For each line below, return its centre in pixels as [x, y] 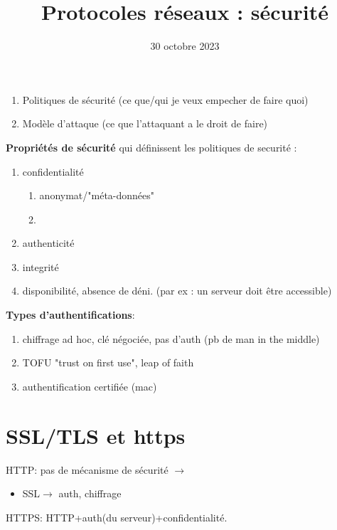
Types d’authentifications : [70, 315]
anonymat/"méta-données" [97, 195]
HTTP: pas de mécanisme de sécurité [87, 469]
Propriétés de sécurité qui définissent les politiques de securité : [151, 147]
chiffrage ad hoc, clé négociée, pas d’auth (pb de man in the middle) [171, 338]
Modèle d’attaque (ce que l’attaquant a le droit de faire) [145, 123]
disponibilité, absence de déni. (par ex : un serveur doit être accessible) [177, 291]
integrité [41, 266]
